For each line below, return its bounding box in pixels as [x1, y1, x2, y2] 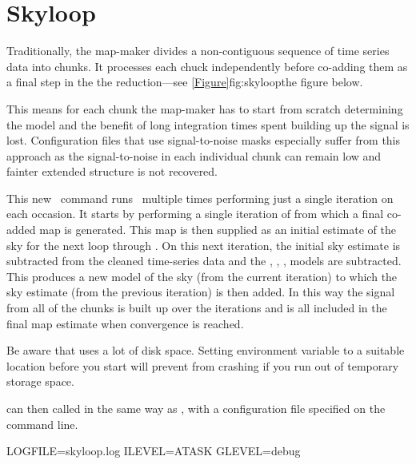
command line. [6, 415, 78, 432]
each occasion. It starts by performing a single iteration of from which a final [6, 205, 384, 222]
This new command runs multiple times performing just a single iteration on [6, 189, 394, 206]
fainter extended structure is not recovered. [6, 163, 218, 180]
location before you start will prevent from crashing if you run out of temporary [6, 357, 399, 374]
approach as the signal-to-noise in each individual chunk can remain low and [6, 147, 382, 164]
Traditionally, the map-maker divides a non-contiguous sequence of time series [6, 42, 390, 59]
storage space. [6, 373, 74, 390]
